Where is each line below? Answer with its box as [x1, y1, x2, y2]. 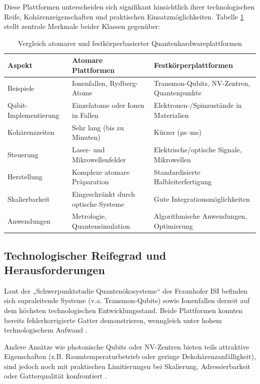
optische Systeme [72, 198, 124, 209]
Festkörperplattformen [153, 60, 233, 70]
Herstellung [7, 171, 42, 182]
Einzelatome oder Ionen [72, 100, 144, 110]
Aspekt [7, 60, 33, 70]
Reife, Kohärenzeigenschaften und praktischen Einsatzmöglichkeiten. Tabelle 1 [4, 11, 244, 21]
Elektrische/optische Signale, [153, 144, 242, 155]
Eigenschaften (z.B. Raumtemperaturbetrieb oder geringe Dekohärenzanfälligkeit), [4, 351, 256, 362]
